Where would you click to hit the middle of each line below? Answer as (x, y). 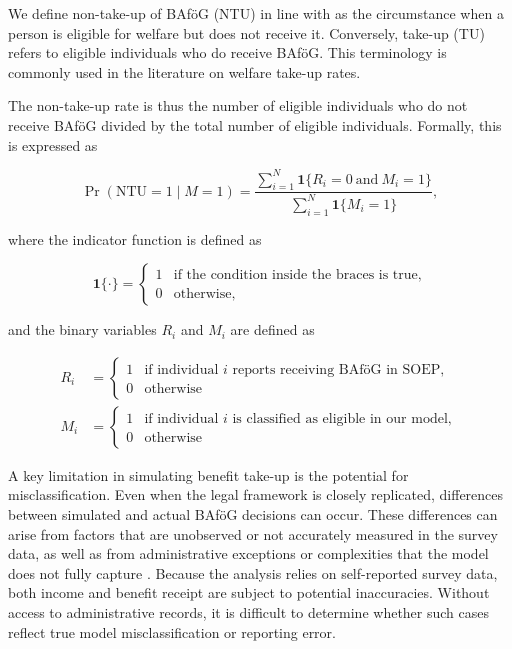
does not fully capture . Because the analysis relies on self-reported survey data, (253, 572)
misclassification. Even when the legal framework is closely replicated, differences (256, 494)
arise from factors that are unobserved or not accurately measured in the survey (253, 533)
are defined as (272, 329)
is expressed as (53, 144)
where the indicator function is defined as (135, 238)
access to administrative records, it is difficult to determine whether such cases (249, 612)
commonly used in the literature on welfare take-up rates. (184, 71)
